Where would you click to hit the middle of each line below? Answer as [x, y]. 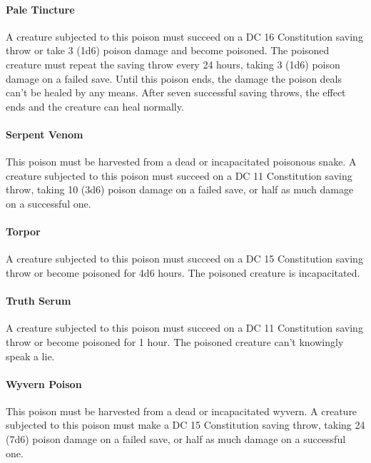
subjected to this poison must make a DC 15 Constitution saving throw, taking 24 [185, 425]
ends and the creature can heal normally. [95, 106]
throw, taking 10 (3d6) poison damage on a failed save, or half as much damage [180, 189]
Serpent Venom [45, 134]
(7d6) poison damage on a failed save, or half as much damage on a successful [176, 439]
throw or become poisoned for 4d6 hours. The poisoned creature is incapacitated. [183, 272]
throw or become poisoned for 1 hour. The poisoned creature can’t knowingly [175, 341]
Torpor [23, 231]
